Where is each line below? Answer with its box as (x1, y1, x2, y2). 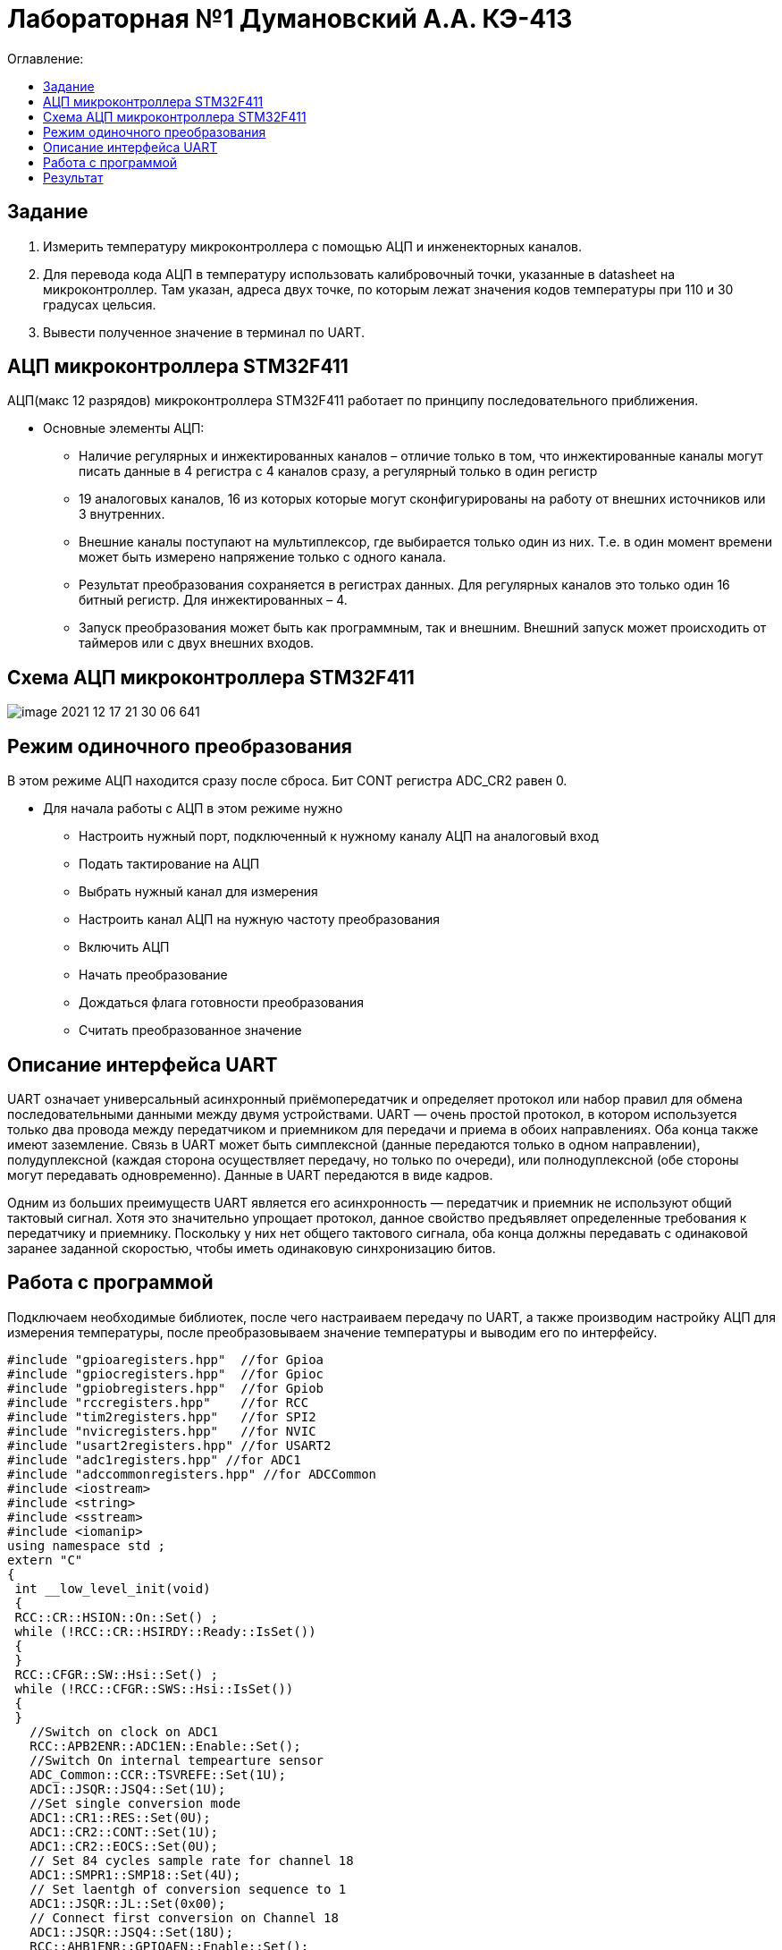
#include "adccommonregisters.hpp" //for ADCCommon (7, 1466, 377, 1481)
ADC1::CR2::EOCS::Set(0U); (29, 1838, 219, 1853)
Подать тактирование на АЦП (79, 856, 260, 872)
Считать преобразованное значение (79, 1022, 302, 1039)
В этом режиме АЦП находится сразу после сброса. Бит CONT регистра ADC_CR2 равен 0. (7, 773, 568, 789)
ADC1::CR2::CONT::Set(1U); (29, 1824, 219, 1839)
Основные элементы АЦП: (43, 420, 205, 437)
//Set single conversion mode (29, 1795, 241, 1810)
